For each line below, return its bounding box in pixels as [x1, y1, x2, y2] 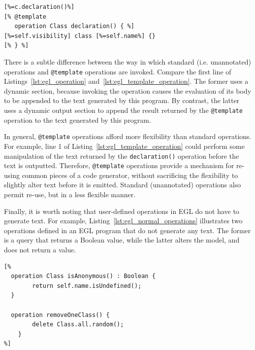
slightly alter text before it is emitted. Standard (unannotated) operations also [4, 179, 241, 190]
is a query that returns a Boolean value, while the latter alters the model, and [4, 235, 240, 245]
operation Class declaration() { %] [14, 23, 134, 30]
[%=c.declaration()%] [4, 3, 75, 10]
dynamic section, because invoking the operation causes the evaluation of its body [4, 85, 252, 96]
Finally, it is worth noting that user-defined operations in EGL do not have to [4, 206, 239, 216]
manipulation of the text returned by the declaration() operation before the [4, 150, 239, 161]
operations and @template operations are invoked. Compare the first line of [4, 66, 231, 76]
